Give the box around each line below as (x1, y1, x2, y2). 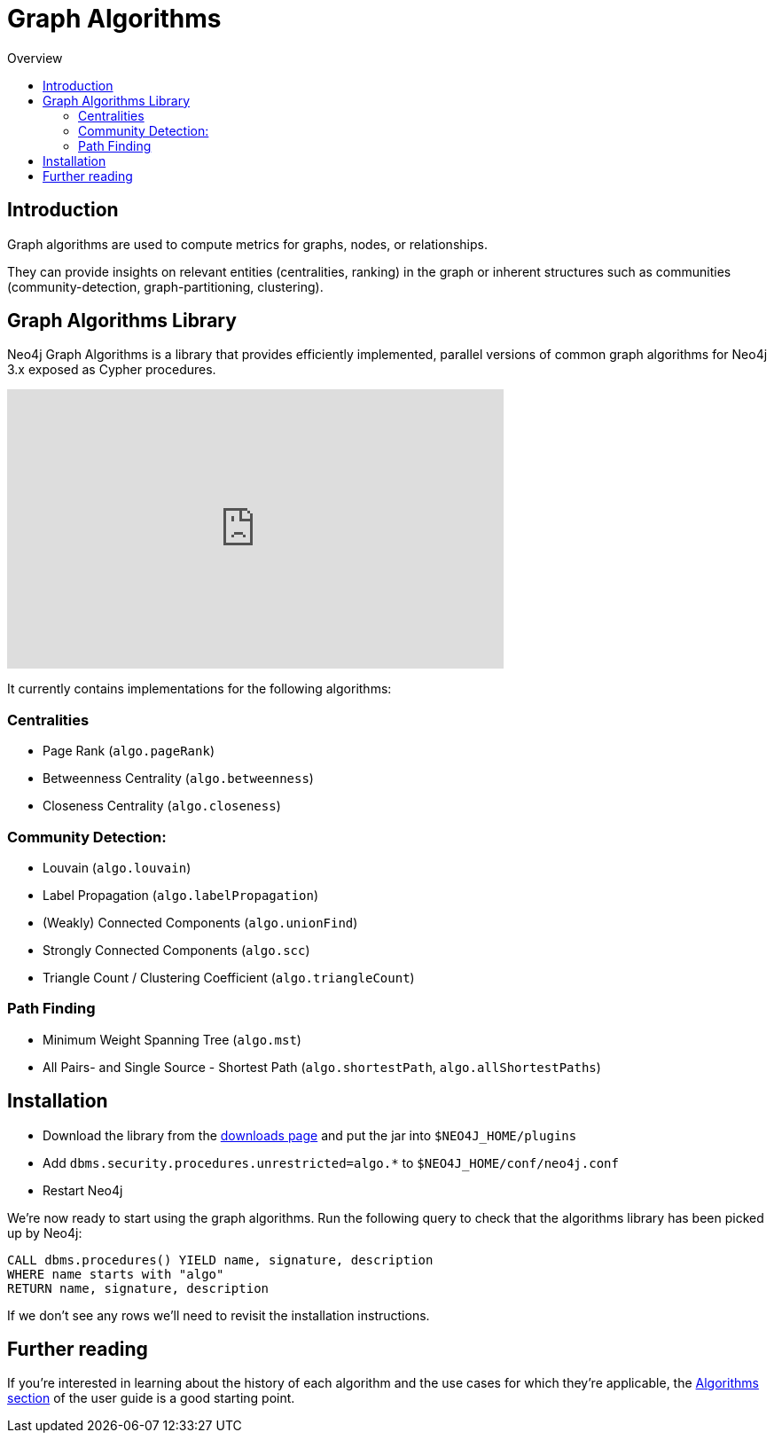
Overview (7, 50, 63, 66)
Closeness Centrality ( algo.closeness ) (43, 798, 281, 814)
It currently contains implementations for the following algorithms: (7, 681, 392, 697)
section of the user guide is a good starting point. (7, 1390, 295, 1406)
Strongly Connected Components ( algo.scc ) (43, 942, 310, 958)
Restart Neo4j (43, 1182, 123, 1198)
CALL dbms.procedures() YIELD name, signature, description (7, 1252, 434, 1267)
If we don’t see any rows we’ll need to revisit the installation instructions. (7, 1307, 430, 1323)
